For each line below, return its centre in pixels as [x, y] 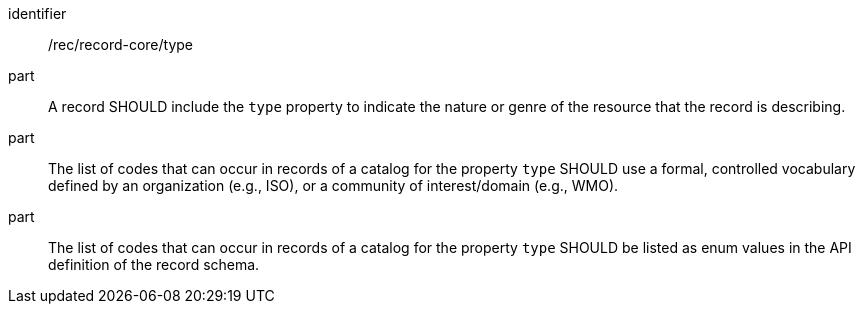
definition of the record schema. [154, 264]
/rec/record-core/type [121, 44]
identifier [37, 13]
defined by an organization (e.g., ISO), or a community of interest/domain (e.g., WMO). [333, 185]
